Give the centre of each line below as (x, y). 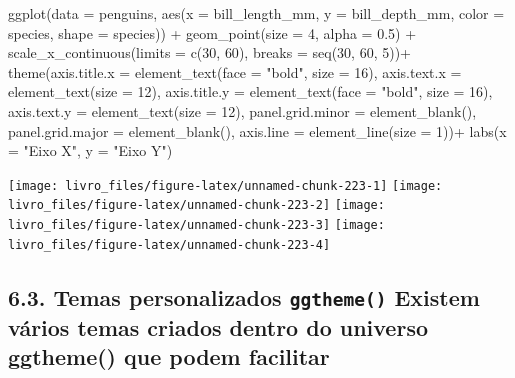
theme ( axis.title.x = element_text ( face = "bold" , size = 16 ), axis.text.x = (235, 71)
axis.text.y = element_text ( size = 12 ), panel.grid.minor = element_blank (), (242, 110)
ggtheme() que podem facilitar (169, 356)
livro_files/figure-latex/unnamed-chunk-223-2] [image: (196, 205)
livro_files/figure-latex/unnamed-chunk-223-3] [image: (196, 225)
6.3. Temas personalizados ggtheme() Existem (244, 296)
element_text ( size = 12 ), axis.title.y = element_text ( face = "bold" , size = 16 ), (250, 91)
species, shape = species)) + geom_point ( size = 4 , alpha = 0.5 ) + (212, 32)
